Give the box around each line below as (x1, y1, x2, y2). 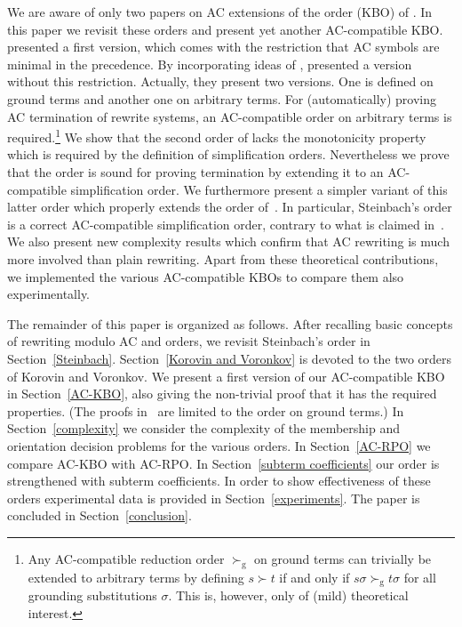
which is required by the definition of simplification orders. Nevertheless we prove (7, 145, 450, 164)
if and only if (279, 567, 350, 586)
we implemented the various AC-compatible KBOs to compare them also (7, 267, 404, 285)
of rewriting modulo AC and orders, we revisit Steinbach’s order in (7, 332, 370, 350)
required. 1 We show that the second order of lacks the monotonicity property (7, 125, 426, 146)
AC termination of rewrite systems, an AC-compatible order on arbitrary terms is (7, 107, 452, 125)
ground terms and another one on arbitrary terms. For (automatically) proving (7, 89, 436, 108)
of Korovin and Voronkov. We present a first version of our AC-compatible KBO (7, 366, 445, 385)
